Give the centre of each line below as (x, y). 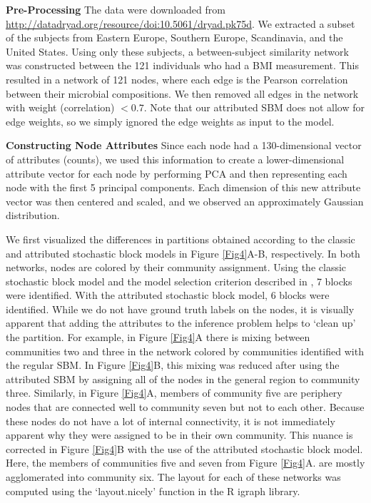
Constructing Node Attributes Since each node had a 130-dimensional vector (184, 145)
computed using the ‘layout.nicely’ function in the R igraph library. (153, 491)
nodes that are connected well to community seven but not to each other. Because (185, 407)
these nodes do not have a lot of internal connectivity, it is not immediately (171, 421)
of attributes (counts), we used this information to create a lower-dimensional (175, 159)
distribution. (33, 215)
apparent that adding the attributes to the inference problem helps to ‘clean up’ (181, 323)
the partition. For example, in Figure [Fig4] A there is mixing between (158, 337)
